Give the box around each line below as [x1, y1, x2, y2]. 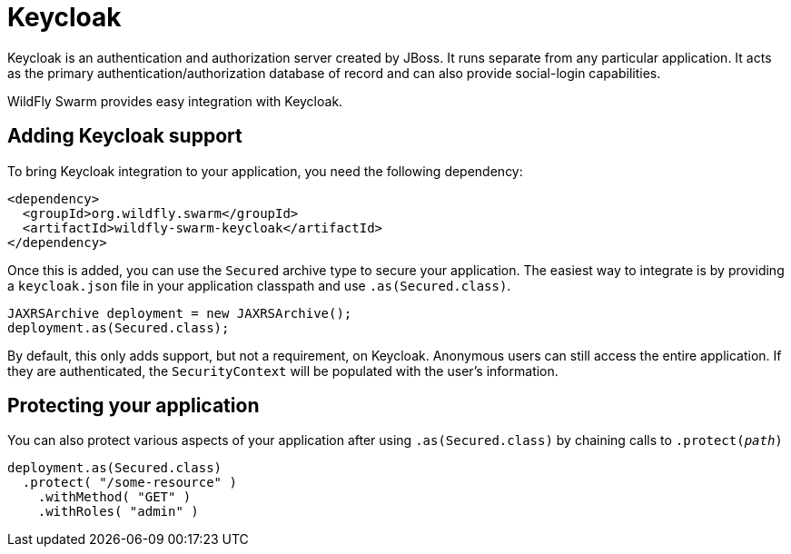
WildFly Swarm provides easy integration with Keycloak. [7, 93, 343, 109]
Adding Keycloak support [7, 124, 242, 148]
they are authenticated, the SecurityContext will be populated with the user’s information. [7, 362, 559, 379]
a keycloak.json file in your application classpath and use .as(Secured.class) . [7, 277, 511, 293]
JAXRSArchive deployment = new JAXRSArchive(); [7, 305, 352, 321]
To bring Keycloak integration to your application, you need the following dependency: [7, 163, 523, 179]
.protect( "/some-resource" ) [22, 475, 237, 490]
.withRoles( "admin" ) [37, 504, 199, 519]
